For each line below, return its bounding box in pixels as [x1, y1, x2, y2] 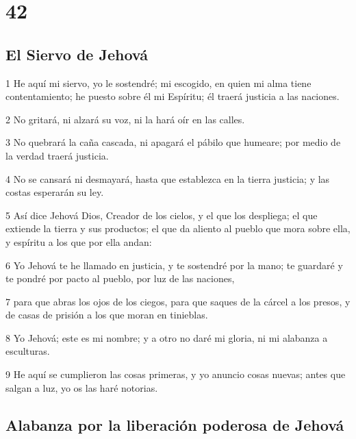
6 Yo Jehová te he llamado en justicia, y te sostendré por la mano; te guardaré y [5, 258, 343, 272]
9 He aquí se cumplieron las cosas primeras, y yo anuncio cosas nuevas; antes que [5, 367, 346, 381]
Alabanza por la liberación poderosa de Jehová [5, 414, 344, 435]
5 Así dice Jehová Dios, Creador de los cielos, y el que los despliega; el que [5, 208, 318, 222]
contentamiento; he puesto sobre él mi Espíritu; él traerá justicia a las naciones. [5, 89, 340, 103]
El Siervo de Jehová [5, 43, 148, 64]
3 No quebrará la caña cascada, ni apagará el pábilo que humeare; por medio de [5, 135, 341, 149]
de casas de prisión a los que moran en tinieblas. [5, 308, 208, 322]
